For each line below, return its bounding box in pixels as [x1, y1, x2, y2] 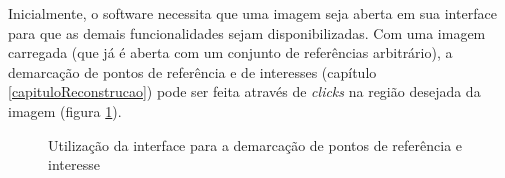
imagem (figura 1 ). [8, 100, 122, 121]
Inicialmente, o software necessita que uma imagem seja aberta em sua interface [8, 3, 497, 23]
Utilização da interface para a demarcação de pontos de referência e [48, 134, 463, 155]
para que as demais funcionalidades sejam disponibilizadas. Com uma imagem [8, 22, 486, 43]
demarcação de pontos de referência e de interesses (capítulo [8, 61, 377, 82]
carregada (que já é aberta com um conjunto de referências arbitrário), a [8, 42, 453, 63]
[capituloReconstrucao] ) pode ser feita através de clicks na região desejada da [8, 81, 481, 102]
